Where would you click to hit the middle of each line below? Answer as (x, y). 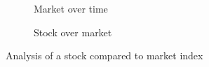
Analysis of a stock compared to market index (104, 55)
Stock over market (73, 32)
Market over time (71, 8)
